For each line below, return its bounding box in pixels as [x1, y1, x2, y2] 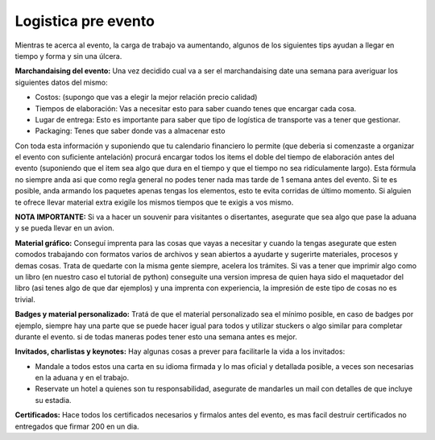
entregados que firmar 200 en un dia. [14, 421, 140, 431]
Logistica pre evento [14, 12, 155, 30]
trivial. [14, 294, 35, 304]
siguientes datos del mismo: [14, 77, 108, 87]
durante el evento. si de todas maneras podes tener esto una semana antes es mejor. [14, 331, 297, 342]
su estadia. [35, 395, 72, 405]
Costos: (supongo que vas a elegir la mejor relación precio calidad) [35, 93, 258, 102]
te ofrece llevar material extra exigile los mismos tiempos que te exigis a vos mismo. [14, 197, 294, 207]
